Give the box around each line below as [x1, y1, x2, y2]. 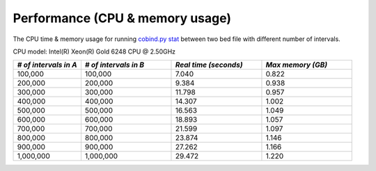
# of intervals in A [17, 60, 77, 70]
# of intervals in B [84, 60, 145, 70]
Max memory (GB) [265, 60, 327, 70]
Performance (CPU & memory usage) [13, 10, 232, 26]
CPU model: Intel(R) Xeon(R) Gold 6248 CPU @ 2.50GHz [13, 47, 176, 56]
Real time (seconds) [175, 60, 243, 70]
